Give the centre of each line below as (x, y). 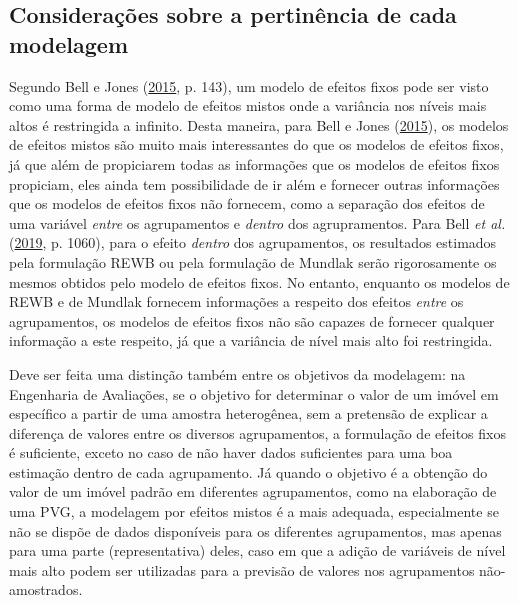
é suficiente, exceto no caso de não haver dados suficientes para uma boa (231, 452)
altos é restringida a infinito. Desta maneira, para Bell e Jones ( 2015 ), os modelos (259, 124)
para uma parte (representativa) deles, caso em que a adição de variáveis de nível (257, 550)
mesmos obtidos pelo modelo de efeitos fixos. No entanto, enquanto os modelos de (259, 281)
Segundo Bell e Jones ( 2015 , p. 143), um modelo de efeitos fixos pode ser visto (249, 85)
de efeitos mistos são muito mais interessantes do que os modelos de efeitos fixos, (256, 144)
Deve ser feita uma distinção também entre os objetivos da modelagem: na (237, 373)
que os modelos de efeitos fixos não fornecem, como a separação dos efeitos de (247, 203)
